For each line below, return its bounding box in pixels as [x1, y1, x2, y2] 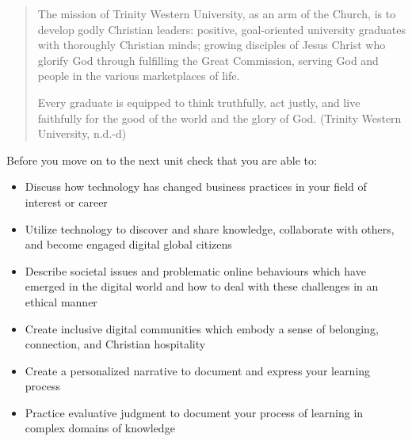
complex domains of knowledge [25, 420, 175, 436]
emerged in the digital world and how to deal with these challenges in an [25, 278, 379, 295]
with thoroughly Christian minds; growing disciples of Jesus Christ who [37, 36, 386, 53]
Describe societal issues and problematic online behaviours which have [25, 262, 366, 279]
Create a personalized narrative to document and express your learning [25, 362, 371, 378]
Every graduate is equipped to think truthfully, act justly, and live [37, 93, 360, 110]
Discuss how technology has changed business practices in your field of [25, 178, 367, 195]
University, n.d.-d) [37, 125, 127, 142]
